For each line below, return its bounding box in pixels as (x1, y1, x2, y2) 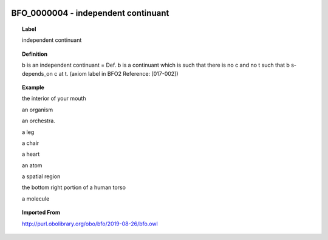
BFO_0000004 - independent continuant (11, 8, 169, 18)
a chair (22, 139, 39, 147)
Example (22, 84, 45, 91)
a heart (22, 150, 40, 158)
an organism (22, 106, 53, 113)
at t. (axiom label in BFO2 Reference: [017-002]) (58, 70, 179, 77)
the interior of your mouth (22, 95, 86, 102)
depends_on (22, 70, 53, 77)
